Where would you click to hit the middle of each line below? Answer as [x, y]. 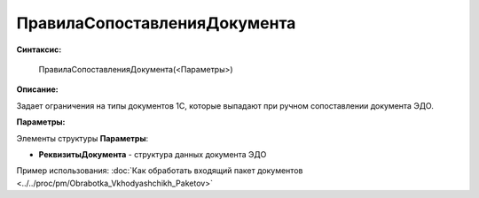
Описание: [38, 89]
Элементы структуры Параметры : [82, 138]
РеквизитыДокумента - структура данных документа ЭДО [153, 154]
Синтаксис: [39, 49]
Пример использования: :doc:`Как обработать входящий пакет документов [160, 171]
